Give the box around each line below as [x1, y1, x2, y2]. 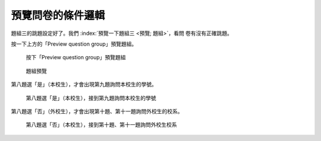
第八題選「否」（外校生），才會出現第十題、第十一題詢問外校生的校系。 [11, 107, 183, 115]
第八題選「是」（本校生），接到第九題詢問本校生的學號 [26, 94, 156, 101]
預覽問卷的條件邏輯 [11, 9, 105, 22]
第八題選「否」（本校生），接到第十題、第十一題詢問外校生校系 [26, 121, 177, 129]
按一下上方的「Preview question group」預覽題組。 [11, 40, 137, 47]
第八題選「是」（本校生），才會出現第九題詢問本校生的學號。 [11, 81, 157, 88]
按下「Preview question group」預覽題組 [26, 54, 126, 61]
